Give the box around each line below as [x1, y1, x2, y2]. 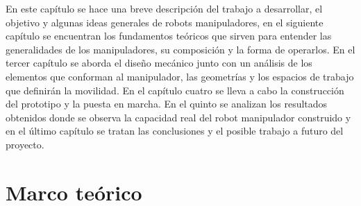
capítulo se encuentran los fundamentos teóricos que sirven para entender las [6, 28, 332, 43]
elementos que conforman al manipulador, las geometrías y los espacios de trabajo [6, 69, 354, 83]
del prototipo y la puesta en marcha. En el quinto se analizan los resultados [6, 96, 328, 111]
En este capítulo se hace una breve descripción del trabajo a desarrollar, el [6, 1, 323, 15]
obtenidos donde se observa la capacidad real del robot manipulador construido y [6, 110, 351, 124]
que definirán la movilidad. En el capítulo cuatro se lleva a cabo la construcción [6, 83, 344, 97]
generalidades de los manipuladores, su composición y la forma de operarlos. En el [6, 42, 355, 56]
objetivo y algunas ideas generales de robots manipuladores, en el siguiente [6, 15, 324, 29]
